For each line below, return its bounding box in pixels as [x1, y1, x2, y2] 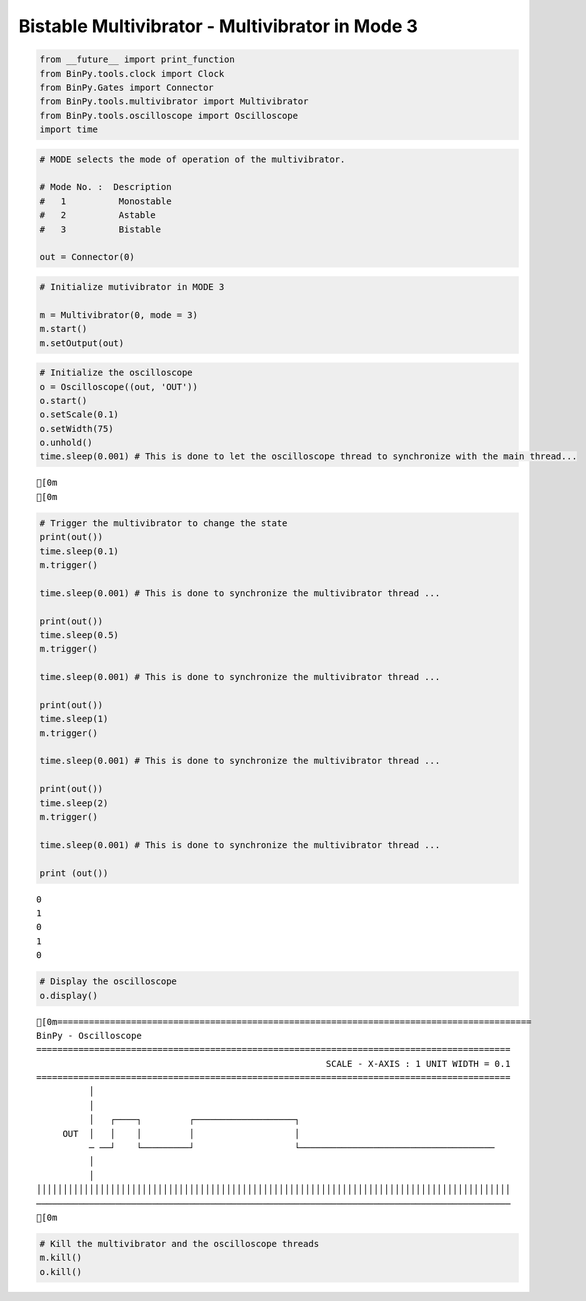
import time [39, 124, 99, 135]
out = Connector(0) [39, 251, 135, 263]
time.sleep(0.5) [39, 629, 120, 640]
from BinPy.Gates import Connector [39, 81, 214, 93]
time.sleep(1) [39, 713, 109, 725]
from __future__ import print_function [39, 54, 235, 65]
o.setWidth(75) [39, 423, 114, 434]
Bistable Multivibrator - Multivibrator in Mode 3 [18, 15, 419, 37]
